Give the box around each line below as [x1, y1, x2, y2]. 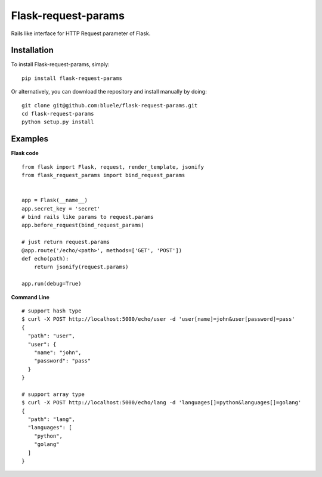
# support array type [21, 391, 85, 398]
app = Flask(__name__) [21, 197, 88, 204]
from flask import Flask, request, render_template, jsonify [21, 163, 204, 170]
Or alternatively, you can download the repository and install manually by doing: [11, 88, 207, 95]
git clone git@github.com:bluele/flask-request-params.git [21, 102, 198, 109]
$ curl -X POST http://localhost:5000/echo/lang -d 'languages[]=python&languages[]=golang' [21, 399, 302, 406]
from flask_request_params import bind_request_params [21, 172, 185, 179]
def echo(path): [21, 255, 69, 262]
